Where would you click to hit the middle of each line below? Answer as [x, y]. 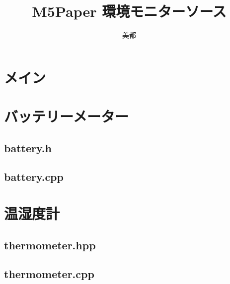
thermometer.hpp [50, 245]
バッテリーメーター [66, 116]
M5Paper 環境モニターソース [129, 11]
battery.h [28, 147]
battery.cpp [34, 177]
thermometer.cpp [49, 274]
